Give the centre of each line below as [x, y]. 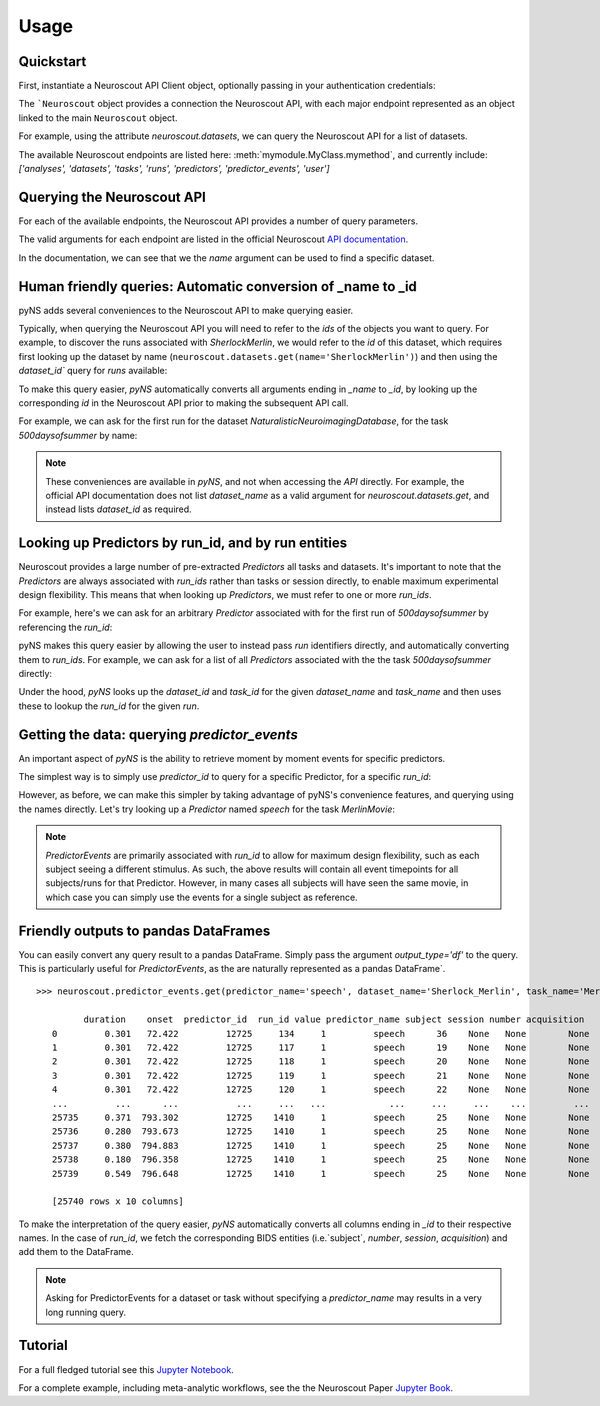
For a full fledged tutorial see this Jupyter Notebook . [126, 1369]
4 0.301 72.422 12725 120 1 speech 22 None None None [320, 1089]
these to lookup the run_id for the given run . [109, 706]
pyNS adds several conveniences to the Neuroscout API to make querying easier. [186, 310]
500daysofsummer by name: [78, 435]
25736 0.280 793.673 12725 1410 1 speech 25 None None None [320, 1131]
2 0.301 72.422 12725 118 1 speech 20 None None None [320, 1061]
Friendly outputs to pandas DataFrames [144, 930]
